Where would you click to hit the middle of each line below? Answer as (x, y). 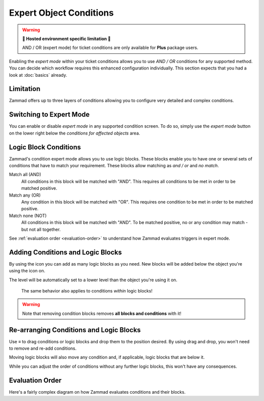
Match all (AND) (25, 175)
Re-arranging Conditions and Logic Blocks (75, 330)
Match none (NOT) (28, 216)
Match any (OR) (25, 195)
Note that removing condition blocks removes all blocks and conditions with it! (102, 313)
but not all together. (41, 229)
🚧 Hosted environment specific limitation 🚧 (66, 39)
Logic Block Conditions (45, 147)
